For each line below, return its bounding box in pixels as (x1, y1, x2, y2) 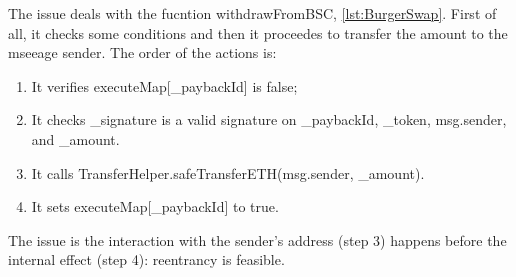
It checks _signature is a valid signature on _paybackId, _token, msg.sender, (31, 109, 507, 130)
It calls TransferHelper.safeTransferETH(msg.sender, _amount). (31, 162, 425, 183)
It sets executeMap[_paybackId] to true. (31, 196, 279, 217)
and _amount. (31, 128, 120, 149)
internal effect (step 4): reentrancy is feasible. (8, 249, 285, 270)
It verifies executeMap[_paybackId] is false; (31, 75, 298, 96)
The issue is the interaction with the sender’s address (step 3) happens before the (8, 229, 507, 250)
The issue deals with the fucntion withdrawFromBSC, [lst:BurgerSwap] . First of (8, 3, 497, 23)
